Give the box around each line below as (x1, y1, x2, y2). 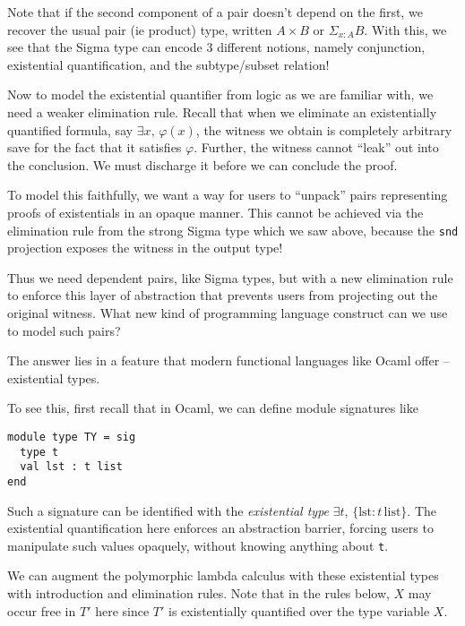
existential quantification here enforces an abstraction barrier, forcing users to (7, 519, 434, 537)
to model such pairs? (7, 321, 121, 339)
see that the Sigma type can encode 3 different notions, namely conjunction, (7, 38, 426, 56)
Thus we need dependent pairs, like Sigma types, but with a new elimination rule (7, 268, 453, 287)
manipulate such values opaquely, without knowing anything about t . (7, 536, 389, 554)
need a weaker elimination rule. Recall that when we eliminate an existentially (7, 102, 437, 121)
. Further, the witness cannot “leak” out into (194, 138, 439, 157)
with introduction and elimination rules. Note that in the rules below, (7, 584, 390, 602)
